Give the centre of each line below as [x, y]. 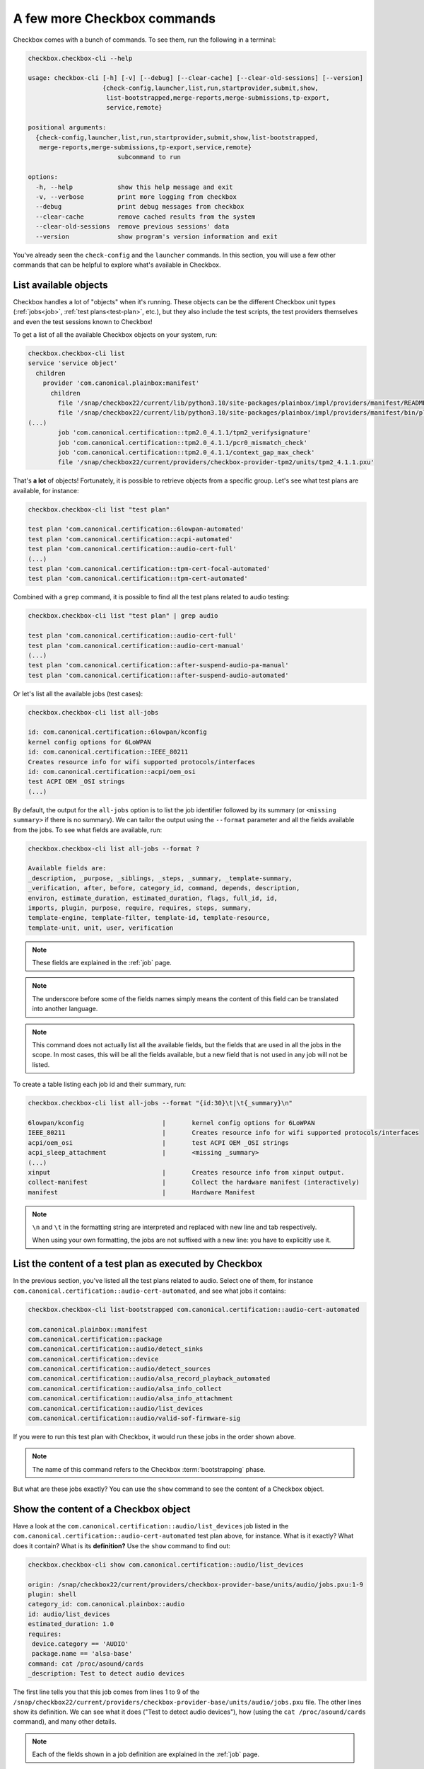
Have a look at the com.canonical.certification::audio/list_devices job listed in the [151, 1526]
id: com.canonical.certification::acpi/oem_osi [112, 772]
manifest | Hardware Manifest [142, 1192]
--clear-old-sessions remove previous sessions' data [132, 227]
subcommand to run [149, 157]
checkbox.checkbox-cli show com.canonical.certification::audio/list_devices [166, 1565]
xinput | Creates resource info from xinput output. [187, 1172]
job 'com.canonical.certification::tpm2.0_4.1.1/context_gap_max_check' [186, 452]
